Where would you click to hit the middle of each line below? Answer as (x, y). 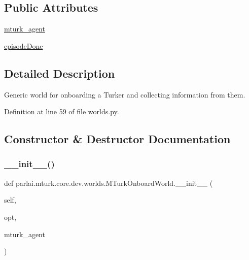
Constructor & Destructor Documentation (117, 139)
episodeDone (24, 45)
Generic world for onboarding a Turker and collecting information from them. (125, 94)
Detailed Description (60, 73)
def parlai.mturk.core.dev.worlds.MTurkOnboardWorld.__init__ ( (109, 183)
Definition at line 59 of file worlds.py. (62, 111)
